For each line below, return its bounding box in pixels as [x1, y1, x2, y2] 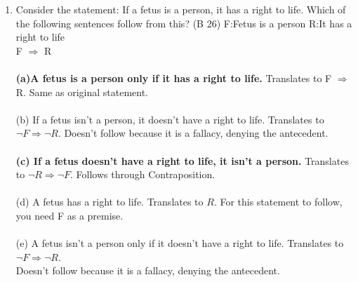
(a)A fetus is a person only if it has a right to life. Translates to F [15, 70, 332, 85]
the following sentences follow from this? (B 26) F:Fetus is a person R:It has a [15, 15, 352, 30]
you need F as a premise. [15, 208, 124, 222]
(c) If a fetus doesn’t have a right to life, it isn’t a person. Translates [15, 153, 349, 168]
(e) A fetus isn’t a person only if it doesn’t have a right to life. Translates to [15, 236, 344, 250]
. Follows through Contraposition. [69, 167, 216, 182]
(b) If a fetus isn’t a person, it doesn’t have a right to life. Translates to [15, 112, 324, 126]
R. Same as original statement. [15, 84, 148, 99]
